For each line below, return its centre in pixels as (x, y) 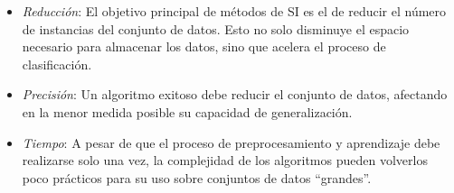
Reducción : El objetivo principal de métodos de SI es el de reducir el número (234, 11)
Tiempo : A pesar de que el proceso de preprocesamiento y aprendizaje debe (231, 142)
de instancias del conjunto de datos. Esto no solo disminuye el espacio (216, 28)
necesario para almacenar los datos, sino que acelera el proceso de (204, 46)
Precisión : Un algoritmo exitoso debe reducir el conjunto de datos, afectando (235, 94)
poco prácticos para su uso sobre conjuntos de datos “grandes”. (197, 177)
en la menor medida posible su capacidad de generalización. (187, 111)
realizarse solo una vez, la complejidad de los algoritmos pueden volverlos (225, 160)
